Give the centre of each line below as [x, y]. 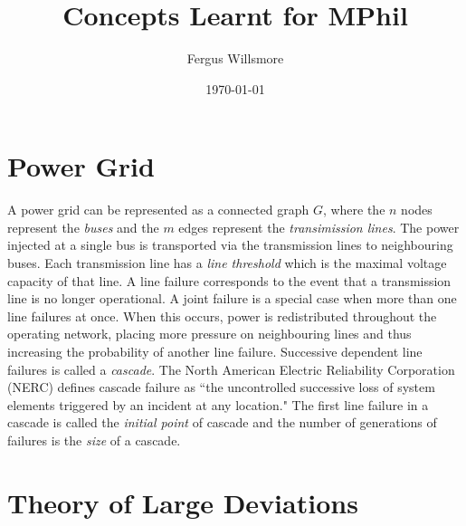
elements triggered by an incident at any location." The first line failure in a [218, 404]
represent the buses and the [83, 227]
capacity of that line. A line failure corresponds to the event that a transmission [229, 280]
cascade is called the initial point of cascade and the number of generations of [222, 422]
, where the [354, 210]
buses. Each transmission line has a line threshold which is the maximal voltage [227, 263]
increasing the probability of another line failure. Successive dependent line [215, 351]
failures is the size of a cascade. [94, 440]
